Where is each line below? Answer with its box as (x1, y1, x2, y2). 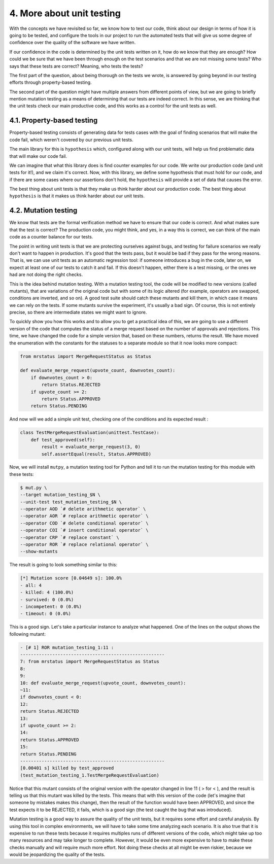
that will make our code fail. (9, 153, 67, 159)
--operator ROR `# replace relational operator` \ (20, 541, 149, 547)
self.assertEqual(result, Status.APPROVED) (41, 451, 152, 457)
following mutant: (9, 631, 46, 637)
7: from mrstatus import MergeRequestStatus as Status (20, 659, 159, 665)
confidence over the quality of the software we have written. (9, 40, 136, 46)
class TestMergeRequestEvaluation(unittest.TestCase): (20, 430, 159, 436)
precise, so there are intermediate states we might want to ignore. (9, 309, 147, 316)
